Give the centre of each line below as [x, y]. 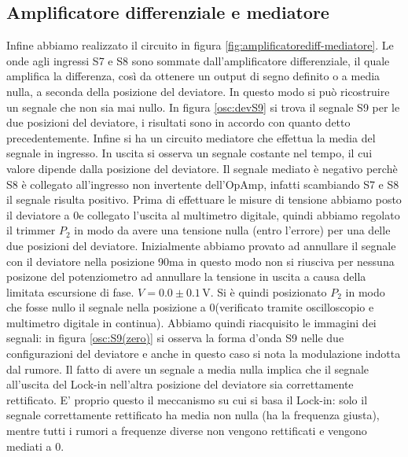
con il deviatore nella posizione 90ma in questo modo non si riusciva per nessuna [200, 261]
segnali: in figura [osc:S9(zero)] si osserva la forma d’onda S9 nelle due [175, 338]
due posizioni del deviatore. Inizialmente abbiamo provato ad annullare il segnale [201, 245]
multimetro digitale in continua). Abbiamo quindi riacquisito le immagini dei [191, 322]
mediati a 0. [35, 446]
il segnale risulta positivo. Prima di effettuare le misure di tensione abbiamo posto [204, 199]
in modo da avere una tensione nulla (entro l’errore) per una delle [232, 230]
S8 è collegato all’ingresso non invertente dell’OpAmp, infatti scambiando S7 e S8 [203, 184]
